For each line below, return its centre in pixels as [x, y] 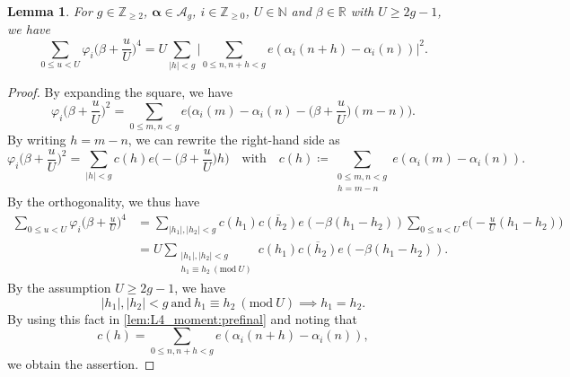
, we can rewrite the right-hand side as [234, 140]
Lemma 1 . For [50, 11]
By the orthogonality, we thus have [104, 202]
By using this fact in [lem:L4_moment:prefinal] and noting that [182, 318]
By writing [37, 140]
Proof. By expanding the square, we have [120, 91]
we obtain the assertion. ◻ [81, 364]
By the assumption [59, 287]
